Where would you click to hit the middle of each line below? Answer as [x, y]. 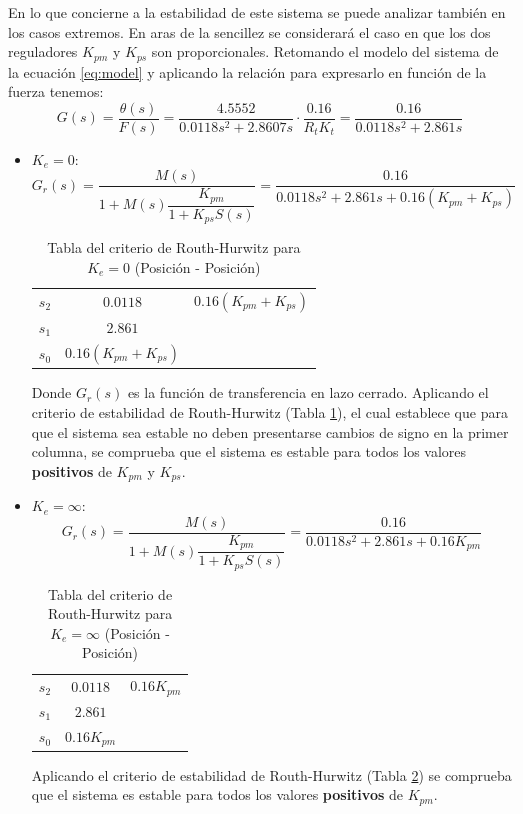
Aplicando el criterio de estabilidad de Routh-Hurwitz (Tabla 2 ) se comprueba [271, 774]
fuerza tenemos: [56, 91]
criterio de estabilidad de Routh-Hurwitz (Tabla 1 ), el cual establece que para [269, 411]
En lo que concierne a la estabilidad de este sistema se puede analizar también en [257, 12]
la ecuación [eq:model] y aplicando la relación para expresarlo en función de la [247, 71]
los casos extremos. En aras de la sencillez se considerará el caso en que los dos [249, 31]
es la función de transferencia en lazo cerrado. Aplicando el [308, 392]
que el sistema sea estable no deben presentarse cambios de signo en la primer [270, 431]
